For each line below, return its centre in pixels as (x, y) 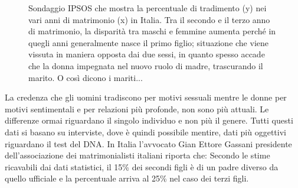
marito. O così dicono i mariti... (86, 77)
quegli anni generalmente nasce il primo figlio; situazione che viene (148, 42)
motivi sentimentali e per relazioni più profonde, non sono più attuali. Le (137, 108)
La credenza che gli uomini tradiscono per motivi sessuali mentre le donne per (146, 97)
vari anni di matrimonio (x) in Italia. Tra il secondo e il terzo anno (149, 19)
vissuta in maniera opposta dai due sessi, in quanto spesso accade (147, 54)
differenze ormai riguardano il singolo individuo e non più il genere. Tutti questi (149, 120)
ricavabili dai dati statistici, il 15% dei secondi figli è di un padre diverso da (142, 166)
